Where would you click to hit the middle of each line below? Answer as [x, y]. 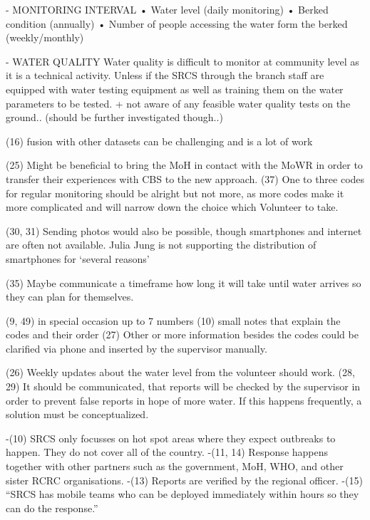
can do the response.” [52, 508]
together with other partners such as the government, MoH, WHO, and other [175, 466]
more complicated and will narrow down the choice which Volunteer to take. [172, 207]
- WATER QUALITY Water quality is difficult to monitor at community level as [183, 61]
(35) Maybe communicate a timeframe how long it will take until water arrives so [184, 282]
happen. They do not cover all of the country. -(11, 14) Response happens [167, 452]
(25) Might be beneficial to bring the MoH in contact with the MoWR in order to [184, 165]
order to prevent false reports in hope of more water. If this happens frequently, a [184, 400]
